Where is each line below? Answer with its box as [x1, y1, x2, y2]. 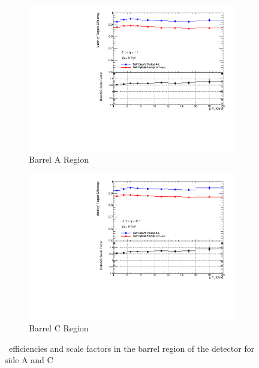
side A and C [5, 354, 53, 366]
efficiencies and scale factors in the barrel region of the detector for [8, 342, 255, 354]
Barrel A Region [29, 152, 89, 165]
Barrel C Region [29, 322, 89, 334]
